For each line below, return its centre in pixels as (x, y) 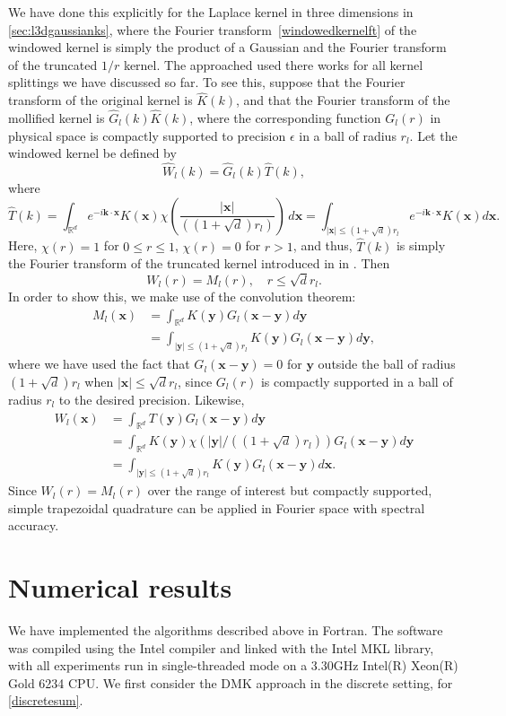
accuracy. (34, 525)
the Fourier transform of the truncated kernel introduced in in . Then (199, 263)
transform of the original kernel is (100, 100)
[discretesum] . (46, 700)
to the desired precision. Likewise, (152, 399)
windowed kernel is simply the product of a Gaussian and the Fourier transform (227, 47)
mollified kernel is (57, 118)
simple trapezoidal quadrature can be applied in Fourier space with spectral (217, 507)
